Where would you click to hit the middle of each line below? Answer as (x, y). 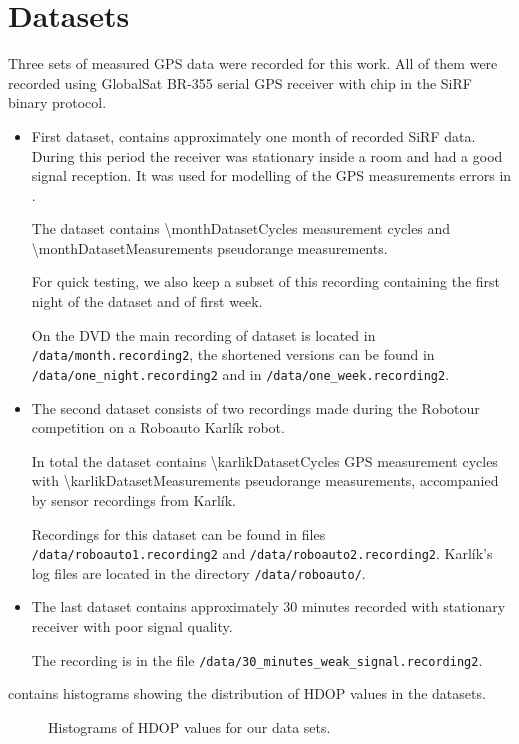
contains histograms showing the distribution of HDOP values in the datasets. (247, 693)
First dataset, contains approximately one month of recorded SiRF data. (253, 135)
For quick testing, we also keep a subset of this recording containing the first (266, 281)
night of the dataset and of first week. (147, 301)
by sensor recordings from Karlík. (134, 499)
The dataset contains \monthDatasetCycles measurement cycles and (241, 228)
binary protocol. (57, 102)
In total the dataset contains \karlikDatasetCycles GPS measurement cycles (264, 460)
